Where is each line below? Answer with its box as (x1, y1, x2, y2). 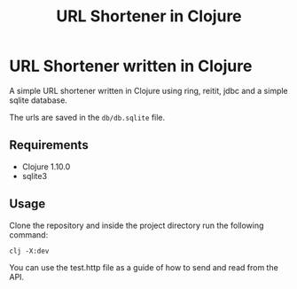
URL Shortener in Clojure (56, 6, 242, 27)
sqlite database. (9, 95, 68, 105)
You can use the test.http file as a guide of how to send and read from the (9, 262, 279, 272)
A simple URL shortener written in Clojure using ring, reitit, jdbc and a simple (9, 85, 288, 96)
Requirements (9, 137, 89, 152)
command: (9, 229, 49, 240)
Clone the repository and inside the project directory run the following (9, 220, 264, 230)
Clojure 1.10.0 (21, 161, 71, 172)
